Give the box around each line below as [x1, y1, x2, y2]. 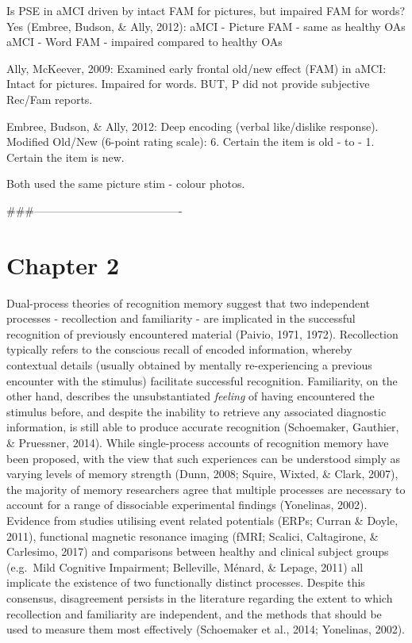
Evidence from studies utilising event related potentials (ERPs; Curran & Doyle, [6, 511, 399, 528]
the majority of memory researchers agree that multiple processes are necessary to [6, 480, 406, 497]
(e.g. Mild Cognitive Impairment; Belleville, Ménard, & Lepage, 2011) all [6, 558, 364, 575]
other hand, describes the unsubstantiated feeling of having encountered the [6, 388, 375, 404]
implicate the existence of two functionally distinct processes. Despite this [6, 574, 365, 591]
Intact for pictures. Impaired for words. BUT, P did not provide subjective [6, 75, 370, 92]
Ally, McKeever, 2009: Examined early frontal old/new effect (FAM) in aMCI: [6, 59, 387, 76]
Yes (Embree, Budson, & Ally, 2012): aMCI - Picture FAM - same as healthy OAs [6, 17, 406, 34]
